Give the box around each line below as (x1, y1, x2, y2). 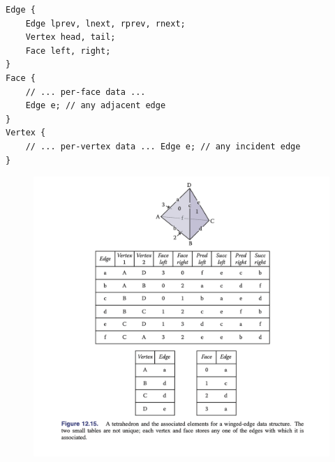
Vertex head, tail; (25, 32, 116, 43)
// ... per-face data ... (25, 87, 146, 97)
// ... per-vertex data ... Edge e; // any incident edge (25, 141, 301, 151)
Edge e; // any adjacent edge (25, 100, 166, 111)
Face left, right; (25, 45, 111, 56)
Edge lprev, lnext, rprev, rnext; (25, 18, 186, 29)
